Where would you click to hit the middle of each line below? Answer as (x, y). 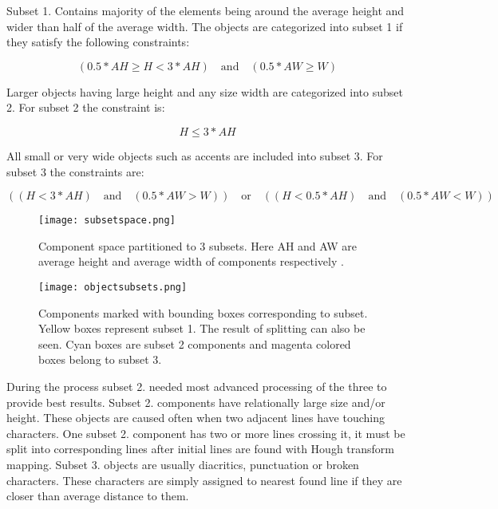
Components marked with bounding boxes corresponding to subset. (203, 312)
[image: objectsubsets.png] (113, 287)
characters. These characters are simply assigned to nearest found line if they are (204, 480)
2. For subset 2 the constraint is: (86, 107)
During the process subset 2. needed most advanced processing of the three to (197, 387)
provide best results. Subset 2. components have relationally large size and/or (196, 402)
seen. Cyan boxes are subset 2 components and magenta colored (195, 343)
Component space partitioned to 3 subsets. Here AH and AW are (198, 245)
